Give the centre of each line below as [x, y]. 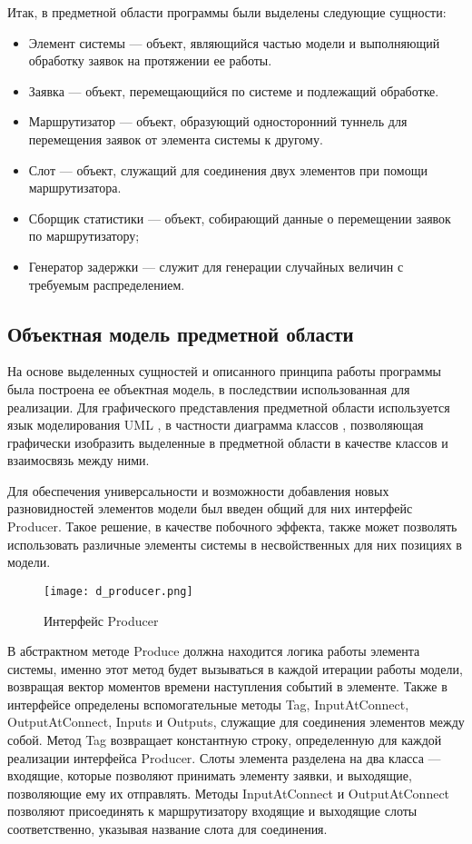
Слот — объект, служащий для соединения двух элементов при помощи [228, 169]
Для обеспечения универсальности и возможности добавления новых [198, 490]
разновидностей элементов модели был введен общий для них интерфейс [210, 508]
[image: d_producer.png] [118, 591]
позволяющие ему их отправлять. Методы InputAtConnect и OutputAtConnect [229, 793]
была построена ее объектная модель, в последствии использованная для [209, 388]
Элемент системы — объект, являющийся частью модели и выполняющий [234, 42]
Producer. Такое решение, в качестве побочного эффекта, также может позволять [232, 526]
